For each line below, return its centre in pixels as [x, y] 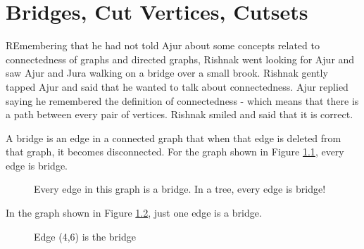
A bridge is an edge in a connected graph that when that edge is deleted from [174, 138]
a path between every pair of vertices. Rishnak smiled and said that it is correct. [180, 114]
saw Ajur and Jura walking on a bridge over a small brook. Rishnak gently [167, 73]
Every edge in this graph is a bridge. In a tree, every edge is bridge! [180, 189]
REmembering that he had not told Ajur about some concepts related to [163, 45]
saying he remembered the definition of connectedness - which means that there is [182, 100]
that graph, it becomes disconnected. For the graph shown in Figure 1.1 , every [175, 152]
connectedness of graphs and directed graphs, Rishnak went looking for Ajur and [180, 59]
